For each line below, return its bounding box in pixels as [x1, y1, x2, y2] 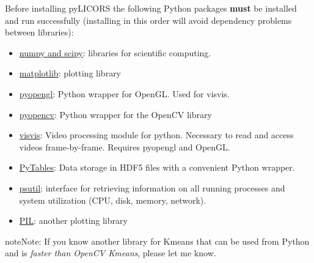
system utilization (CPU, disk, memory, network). [19, 193, 206, 206]
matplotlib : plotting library [19, 67, 122, 80]
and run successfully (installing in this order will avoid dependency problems [5, 13, 292, 26]
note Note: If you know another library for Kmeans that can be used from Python [5, 234, 310, 247]
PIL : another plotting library [19, 214, 128, 227]
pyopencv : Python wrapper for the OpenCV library [19, 108, 212, 120]
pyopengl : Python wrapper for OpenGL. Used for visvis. [19, 87, 230, 100]
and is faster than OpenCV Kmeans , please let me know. [5, 246, 216, 259]
